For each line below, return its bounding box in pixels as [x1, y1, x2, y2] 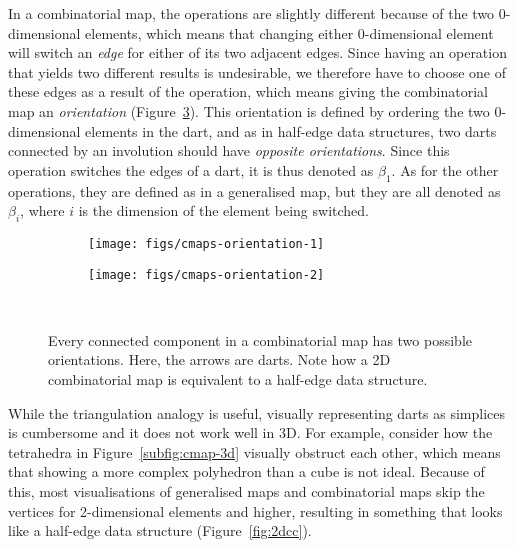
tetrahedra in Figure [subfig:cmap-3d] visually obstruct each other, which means [8, 441, 501, 462]
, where [20, 200, 65, 221]
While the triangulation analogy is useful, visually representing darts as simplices [8, 402, 506, 423]
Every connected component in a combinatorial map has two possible [48, 329, 472, 350]
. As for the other [391, 159, 499, 180]
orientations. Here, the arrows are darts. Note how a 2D [48, 349, 391, 370]
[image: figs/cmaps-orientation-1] [88, 236, 325, 251]
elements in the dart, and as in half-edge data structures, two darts [85, 120, 497, 141]
